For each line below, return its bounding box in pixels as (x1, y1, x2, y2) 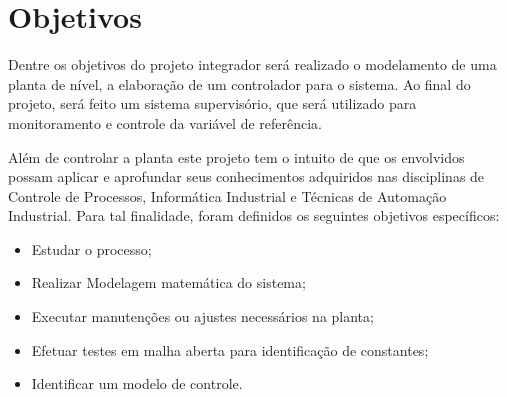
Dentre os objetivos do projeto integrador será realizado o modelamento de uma (8, 54, 497, 75)
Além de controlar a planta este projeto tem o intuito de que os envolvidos (8, 146, 465, 167)
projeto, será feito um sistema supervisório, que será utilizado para (8, 93, 417, 114)
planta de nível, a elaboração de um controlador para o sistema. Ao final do (8, 73, 471, 94)
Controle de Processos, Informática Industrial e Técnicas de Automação (8, 185, 447, 206)
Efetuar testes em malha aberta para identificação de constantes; (31, 339, 429, 360)
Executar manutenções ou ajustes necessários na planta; (31, 306, 374, 327)
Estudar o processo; (31, 238, 152, 259)
